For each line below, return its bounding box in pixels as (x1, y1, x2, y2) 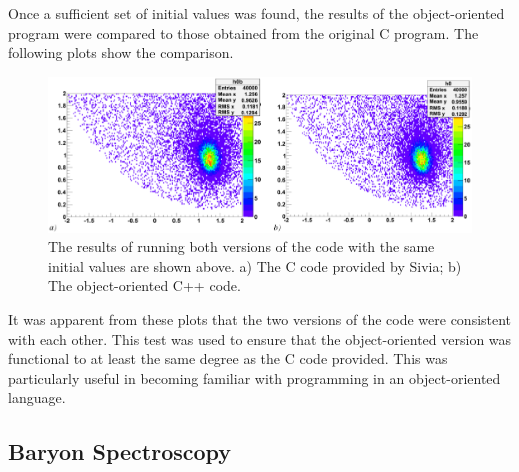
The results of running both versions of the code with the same (48, 236, 435, 257)
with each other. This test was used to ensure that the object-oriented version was (8, 328, 512, 349)
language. (8, 387, 66, 408)
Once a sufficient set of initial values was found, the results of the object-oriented (8, 3, 505, 23)
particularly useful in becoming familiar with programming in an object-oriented (8, 367, 501, 388)
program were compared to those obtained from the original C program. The (8, 22, 479, 43)
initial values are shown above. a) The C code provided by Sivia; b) (48, 255, 462, 276)
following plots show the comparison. (8, 42, 234, 63)
